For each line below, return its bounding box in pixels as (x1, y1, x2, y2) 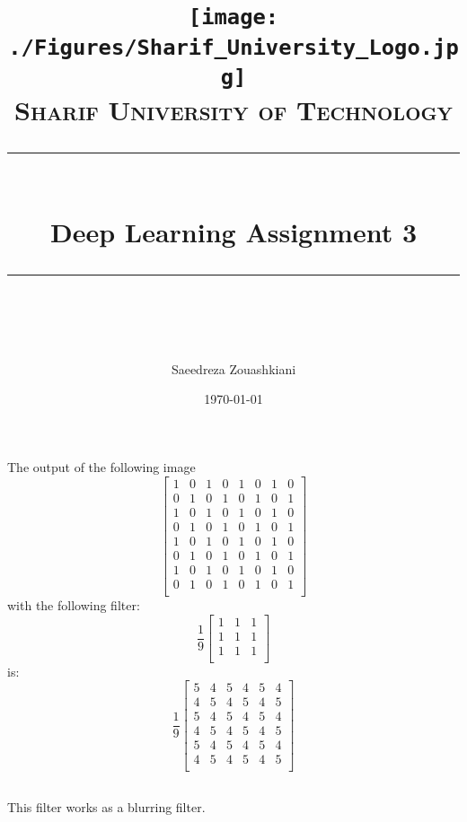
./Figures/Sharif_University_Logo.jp (8, 34, 459, 60)
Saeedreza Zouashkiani (171, 359, 296, 378)
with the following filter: (7, 595, 140, 614)
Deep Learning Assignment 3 (49, 213, 418, 249)
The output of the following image (7, 458, 196, 477)
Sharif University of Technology (14, 92, 453, 128)
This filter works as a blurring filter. (7, 797, 206, 816)
